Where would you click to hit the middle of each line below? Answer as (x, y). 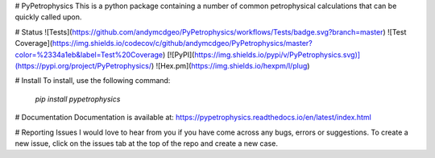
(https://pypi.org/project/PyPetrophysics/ (83, 65)
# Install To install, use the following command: (93, 81)
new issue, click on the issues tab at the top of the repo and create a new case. (146, 143)
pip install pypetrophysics (78, 99)
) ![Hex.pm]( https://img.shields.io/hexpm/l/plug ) (230, 65)
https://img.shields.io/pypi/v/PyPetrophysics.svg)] (278, 54)
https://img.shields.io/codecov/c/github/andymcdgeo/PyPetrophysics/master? (183, 44)
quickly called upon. (48, 17)
